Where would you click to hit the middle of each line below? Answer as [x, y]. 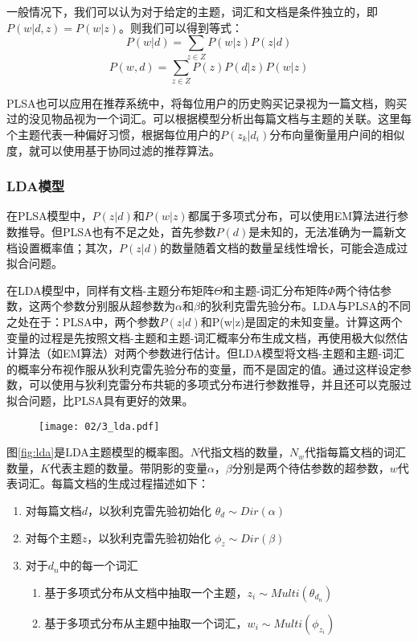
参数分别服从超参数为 [119, 306]
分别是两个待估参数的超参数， [311, 467]
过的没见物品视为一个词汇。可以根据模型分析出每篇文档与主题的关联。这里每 [209, 119]
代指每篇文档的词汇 [355, 452]
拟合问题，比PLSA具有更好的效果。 [100, 400]
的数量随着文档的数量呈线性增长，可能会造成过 [284, 247]
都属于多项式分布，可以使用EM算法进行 [293, 216]
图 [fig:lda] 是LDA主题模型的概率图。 [98, 452]
